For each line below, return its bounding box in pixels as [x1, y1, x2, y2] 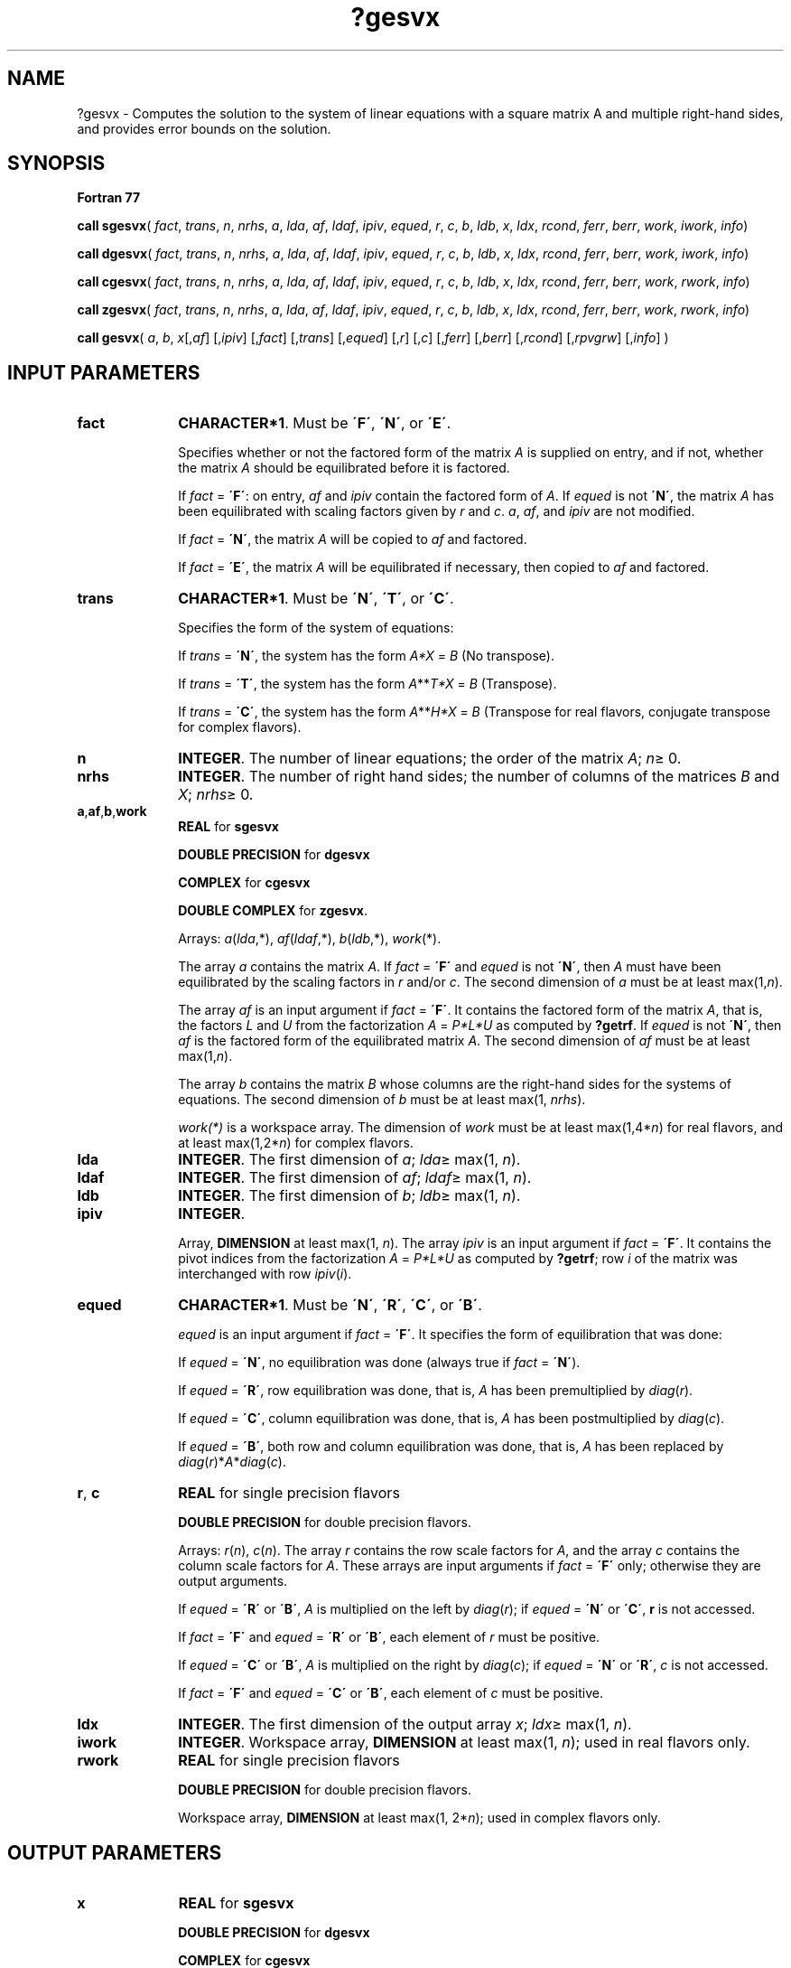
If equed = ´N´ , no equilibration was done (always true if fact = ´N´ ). [178, 1354, 581, 1371]
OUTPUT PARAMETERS [7, 1841, 222, 1864]
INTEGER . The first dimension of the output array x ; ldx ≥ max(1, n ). [178, 1715, 632, 1734]
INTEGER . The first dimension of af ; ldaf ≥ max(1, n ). [178, 1168, 532, 1187]
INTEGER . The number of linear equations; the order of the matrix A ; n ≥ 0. [178, 749, 682, 768]
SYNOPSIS [7, 152, 106, 175]
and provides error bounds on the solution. [77, 120, 331, 136]
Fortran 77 [77, 190, 141, 206]
